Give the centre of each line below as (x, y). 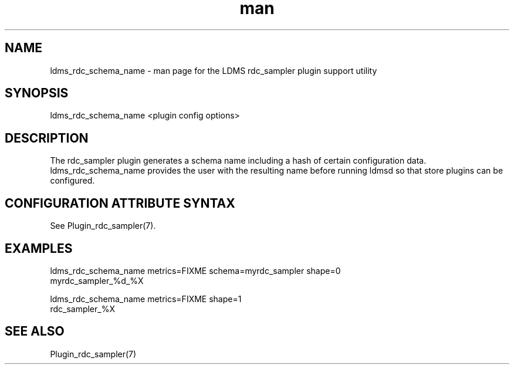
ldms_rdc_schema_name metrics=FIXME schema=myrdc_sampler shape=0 (195, 270)
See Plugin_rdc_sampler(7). (103, 226)
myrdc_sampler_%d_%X (97, 280)
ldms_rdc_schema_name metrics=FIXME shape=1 (146, 299)
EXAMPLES (39, 248)
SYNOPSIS (37, 93)
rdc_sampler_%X (82, 309)
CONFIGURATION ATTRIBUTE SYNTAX (120, 203)
